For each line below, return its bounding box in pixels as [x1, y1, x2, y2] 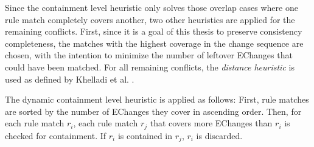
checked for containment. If [5, 129, 106, 142]
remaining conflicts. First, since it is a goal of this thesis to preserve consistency [5, 25, 302, 38]
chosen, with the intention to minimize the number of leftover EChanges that [5, 49, 293, 61]
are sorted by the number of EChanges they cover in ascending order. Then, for [5, 104, 302, 117]
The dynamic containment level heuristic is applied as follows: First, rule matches [5, 93, 309, 106]
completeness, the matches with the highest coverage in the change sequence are [5, 36, 304, 49]
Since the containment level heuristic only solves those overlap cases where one [5, 1, 298, 13]
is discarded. [196, 129, 243, 142]
